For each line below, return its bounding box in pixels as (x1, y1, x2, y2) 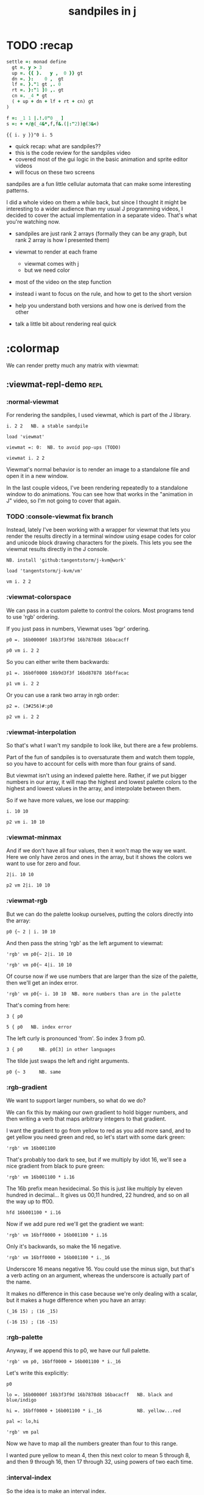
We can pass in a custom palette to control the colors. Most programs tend (6, 607, 194, 614)
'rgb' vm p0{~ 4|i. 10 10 (6, 962, 72, 968)
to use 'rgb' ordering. (6, 613, 60, 620)
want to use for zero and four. (6, 860, 81, 867)
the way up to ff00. (6, 1197, 54, 1205)
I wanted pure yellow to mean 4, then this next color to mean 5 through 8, (6, 1452, 191, 1459)
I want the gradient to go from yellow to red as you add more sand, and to (6, 1127, 191, 1134)
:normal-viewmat (6, 398, 59, 406)
